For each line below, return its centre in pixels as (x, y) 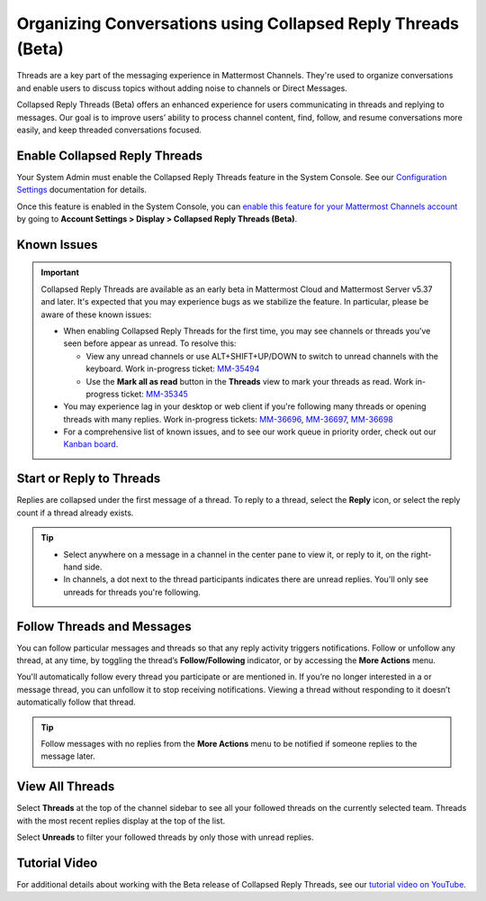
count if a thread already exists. (75, 513)
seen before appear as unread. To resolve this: (150, 343)
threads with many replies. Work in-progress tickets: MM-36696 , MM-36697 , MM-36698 (228, 419)
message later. (68, 756)
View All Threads (66, 787)
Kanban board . (91, 444)
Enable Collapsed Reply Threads (109, 155)
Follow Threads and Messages (104, 626)
